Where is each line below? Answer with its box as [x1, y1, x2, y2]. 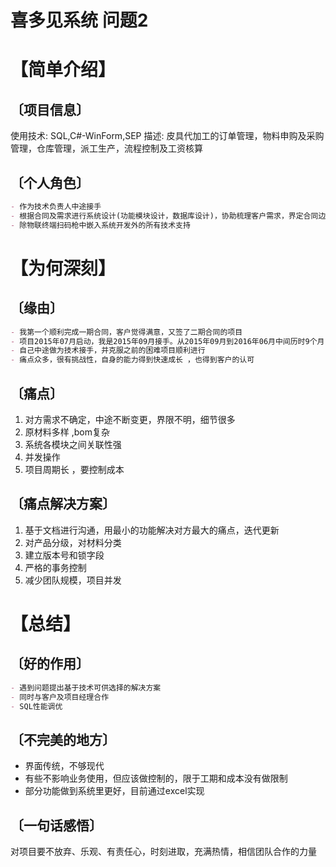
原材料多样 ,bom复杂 [24, 426, 110, 438]
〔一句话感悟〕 [10, 817, 103, 834]
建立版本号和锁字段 [24, 549, 105, 561]
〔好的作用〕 [10, 656, 90, 673]
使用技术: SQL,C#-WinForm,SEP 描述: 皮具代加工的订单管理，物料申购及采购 [10, 130, 325, 142]
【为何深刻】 [10, 257, 117, 280]
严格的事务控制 [24, 561, 87, 573]
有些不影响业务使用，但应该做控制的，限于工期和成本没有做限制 [24, 772, 288, 785]
